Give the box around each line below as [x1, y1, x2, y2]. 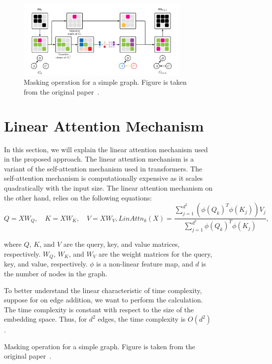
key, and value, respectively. [4, 259, 88, 269]
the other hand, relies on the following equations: [4, 192, 152, 202]
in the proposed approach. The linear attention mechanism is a [4, 154, 194, 164]
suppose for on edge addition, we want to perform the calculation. [4, 295, 203, 305]
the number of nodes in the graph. [4, 268, 107, 278]
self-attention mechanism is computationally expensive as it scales [4, 173, 203, 183]
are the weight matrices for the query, [98, 248, 212, 259]
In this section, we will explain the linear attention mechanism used [4, 144, 208, 154]
